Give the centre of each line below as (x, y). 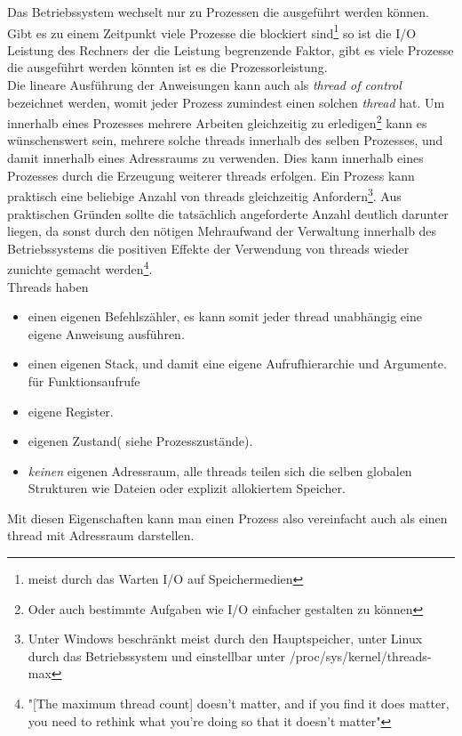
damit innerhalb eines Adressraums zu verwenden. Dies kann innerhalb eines (215, 158)
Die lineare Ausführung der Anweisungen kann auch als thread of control (204, 85)
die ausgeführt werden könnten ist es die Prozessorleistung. (167, 67)
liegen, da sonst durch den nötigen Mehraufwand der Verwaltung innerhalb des (222, 231)
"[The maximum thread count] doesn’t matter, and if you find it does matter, (239, 704)
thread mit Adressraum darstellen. (101, 535)
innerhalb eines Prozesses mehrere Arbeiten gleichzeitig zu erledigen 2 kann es (217, 121)
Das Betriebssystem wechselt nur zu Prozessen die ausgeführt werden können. (219, 12)
